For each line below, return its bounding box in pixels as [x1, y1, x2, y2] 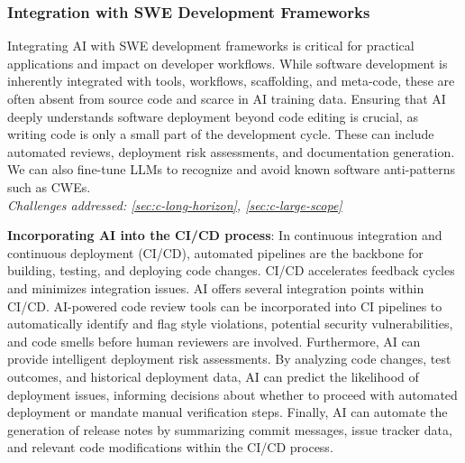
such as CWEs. [7, 177, 91, 196]
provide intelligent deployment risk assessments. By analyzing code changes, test [7, 349, 451, 368]
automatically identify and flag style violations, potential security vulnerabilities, [7, 314, 453, 333]
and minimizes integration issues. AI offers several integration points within [7, 278, 424, 297]
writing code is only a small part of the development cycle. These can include [7, 125, 434, 144]
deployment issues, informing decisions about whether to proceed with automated [7, 384, 458, 403]
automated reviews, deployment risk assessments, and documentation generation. [7, 142, 455, 161]
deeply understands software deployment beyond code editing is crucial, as [7, 106, 418, 125]
